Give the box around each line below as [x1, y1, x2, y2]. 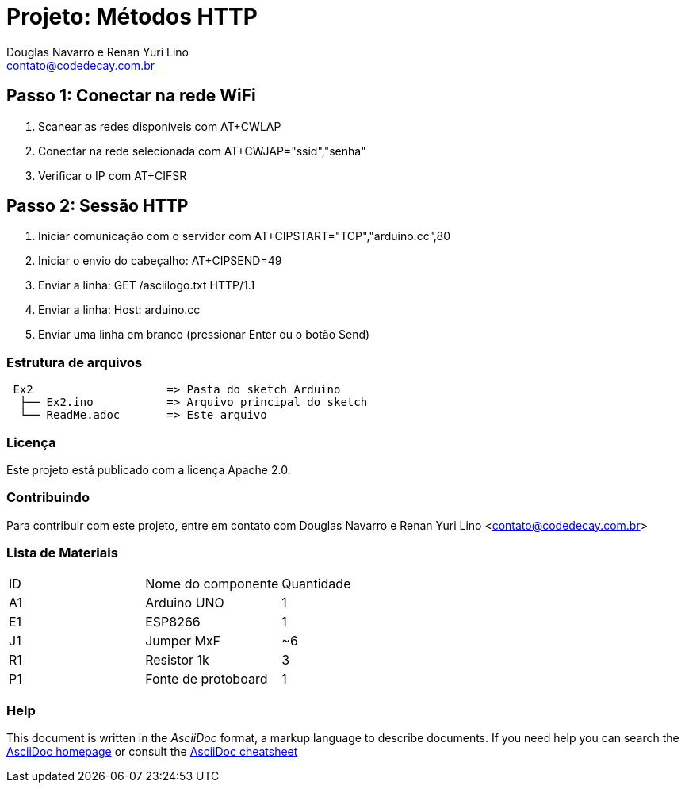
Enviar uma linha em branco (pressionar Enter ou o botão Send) [38, 327, 370, 342]
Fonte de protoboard [145, 671, 268, 688]
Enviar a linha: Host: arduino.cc [38, 303, 201, 317]
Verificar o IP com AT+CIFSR [38, 168, 187, 182]
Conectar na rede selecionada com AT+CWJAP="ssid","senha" [38, 144, 366, 158]
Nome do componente [145, 576, 279, 592]
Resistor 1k [145, 652, 209, 668]
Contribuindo [6, 489, 90, 506]
